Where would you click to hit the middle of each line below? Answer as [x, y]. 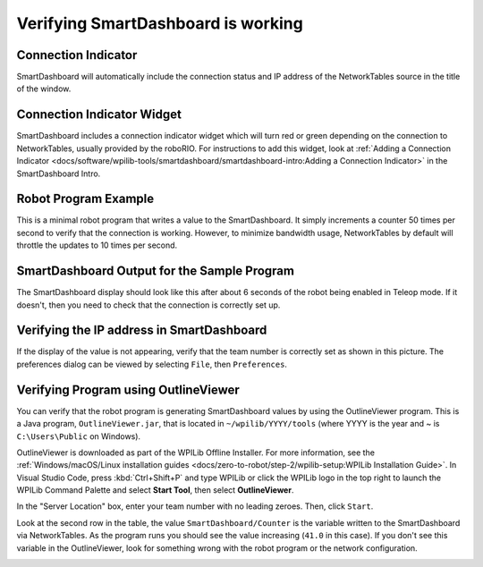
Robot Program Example [85, 199]
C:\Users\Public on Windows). [79, 436]
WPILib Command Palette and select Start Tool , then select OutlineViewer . [155, 490]
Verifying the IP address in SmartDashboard [142, 330]
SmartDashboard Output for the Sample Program [156, 271]
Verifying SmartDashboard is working [160, 23]
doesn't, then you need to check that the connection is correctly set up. [148, 305]
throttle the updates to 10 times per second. [97, 245]
